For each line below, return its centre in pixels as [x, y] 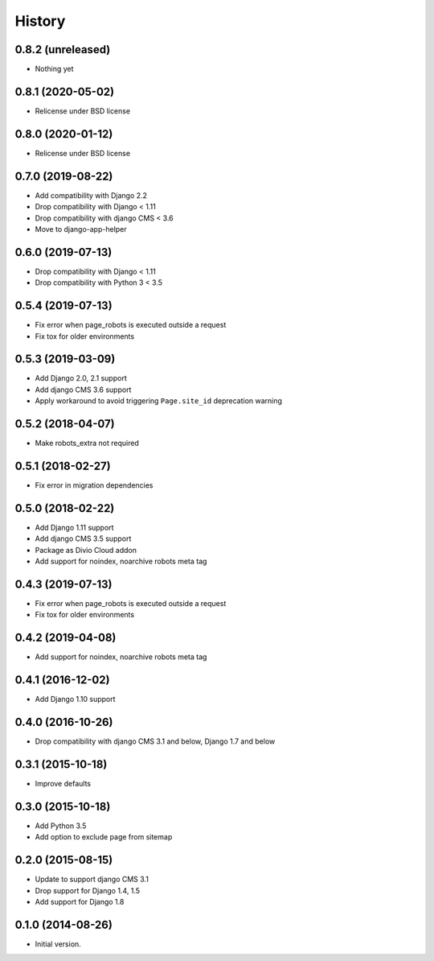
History [40, 21]
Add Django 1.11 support [74, 527]
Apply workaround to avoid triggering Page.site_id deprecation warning [159, 401]
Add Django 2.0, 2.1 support [81, 378]
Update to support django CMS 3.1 [92, 879]
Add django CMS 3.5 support [83, 538]
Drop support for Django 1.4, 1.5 [88, 890]
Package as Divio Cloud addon [86, 550]
